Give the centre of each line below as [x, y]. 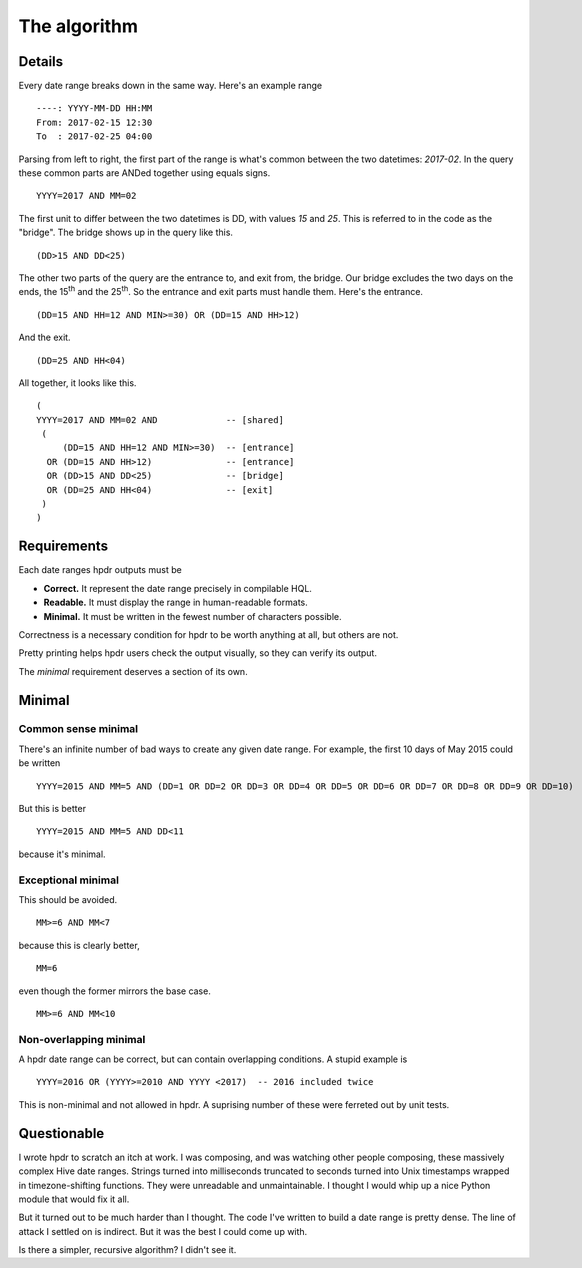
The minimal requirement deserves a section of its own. [133, 671]
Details [41, 61]
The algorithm [78, 26]
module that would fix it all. [74, 1199]
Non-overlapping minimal [82, 1039]
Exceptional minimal [69, 880]
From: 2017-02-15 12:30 [94, 122]
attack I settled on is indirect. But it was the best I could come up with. [163, 1231]
